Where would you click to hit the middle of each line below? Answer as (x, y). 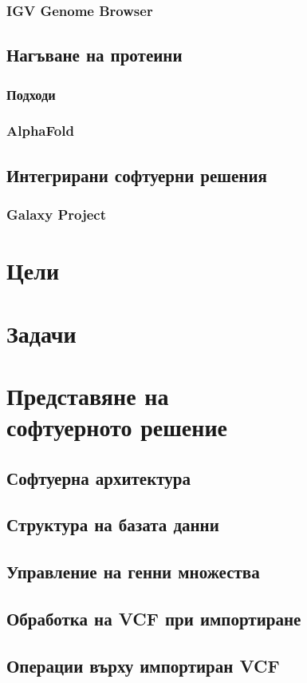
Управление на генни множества (133, 572)
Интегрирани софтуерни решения (137, 175)
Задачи (41, 333)
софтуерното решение (117, 427)
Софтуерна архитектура (98, 477)
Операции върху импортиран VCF (143, 665)
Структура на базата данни (113, 524)
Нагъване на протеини (94, 55)
